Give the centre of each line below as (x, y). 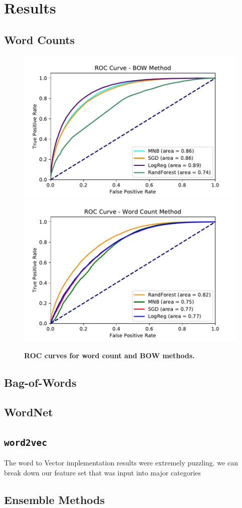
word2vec (26, 442)
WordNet (29, 412)
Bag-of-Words (40, 383)
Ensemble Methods (55, 499)
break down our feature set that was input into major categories (102, 472)
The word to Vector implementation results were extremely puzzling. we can (121, 463)
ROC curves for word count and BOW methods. (109, 355)
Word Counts (40, 39)
